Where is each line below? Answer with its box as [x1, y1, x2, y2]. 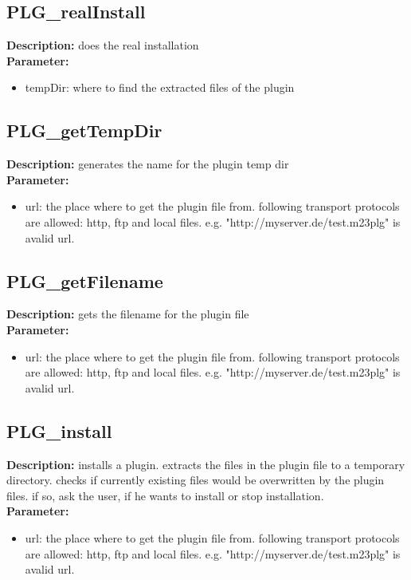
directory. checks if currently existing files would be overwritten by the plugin [6, 471, 385, 488]
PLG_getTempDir [6, 118, 162, 143]
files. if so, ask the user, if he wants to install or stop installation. [6, 487, 324, 503]
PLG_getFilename [6, 268, 163, 293]
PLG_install [6, 418, 112, 443]
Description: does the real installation [6, 37, 199, 53]
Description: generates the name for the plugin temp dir [6, 156, 289, 172]
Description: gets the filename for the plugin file [6, 306, 249, 322]
